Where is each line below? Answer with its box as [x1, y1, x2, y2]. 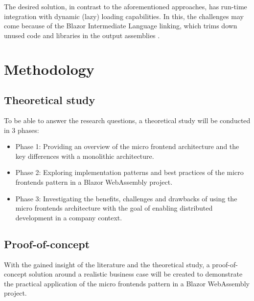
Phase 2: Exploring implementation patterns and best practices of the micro [15, 167, 244, 177]
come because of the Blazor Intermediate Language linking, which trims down [4, 21, 237, 31]
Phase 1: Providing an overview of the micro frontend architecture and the [15, 141, 239, 151]
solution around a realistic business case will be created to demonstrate [29, 269, 243, 279]
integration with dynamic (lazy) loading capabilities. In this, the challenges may [4, 11, 244, 21]
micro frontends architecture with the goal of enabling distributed [15, 203, 213, 213]
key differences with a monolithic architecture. [15, 150, 154, 161]
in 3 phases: [4, 125, 39, 135]
